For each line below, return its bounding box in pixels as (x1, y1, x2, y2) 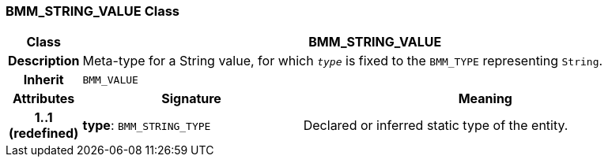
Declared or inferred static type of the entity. (303, 117, 568, 134)
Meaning (458, 91, 512, 107)
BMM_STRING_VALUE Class (6, 3, 180, 19)
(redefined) (9, 125, 79, 142)
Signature (161, 91, 221, 107)
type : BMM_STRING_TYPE (82, 117, 211, 134)
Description (8, 53, 80, 69)
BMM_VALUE (82, 73, 138, 86)
